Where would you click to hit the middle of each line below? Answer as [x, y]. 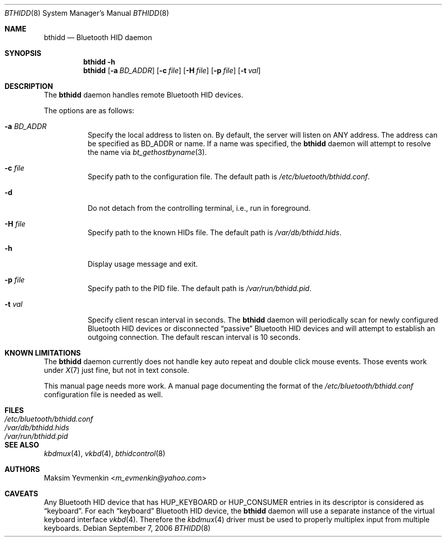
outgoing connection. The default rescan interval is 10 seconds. [194, 337]
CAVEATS [21, 494]
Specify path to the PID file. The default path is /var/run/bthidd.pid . [200, 288]
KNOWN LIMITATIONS [43, 353]
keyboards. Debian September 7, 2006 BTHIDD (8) [127, 528]
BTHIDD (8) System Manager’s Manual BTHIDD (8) [87, 13]
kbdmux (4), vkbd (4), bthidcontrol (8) [105, 453]
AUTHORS [22, 469]
